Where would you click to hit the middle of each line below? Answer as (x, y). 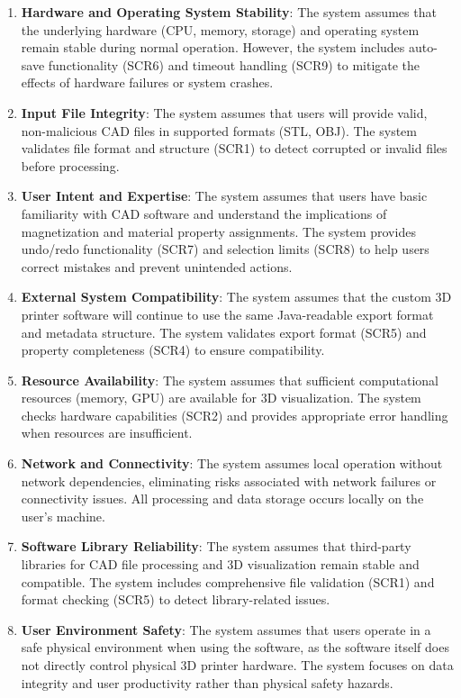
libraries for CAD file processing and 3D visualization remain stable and (220, 564)
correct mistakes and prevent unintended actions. (157, 266)
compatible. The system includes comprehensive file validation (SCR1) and (228, 581)
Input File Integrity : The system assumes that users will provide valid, (224, 112)
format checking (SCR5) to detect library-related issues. (176, 599)
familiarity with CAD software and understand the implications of (204, 213)
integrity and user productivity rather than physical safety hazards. (207, 682)
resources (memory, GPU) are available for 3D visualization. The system (221, 398)
